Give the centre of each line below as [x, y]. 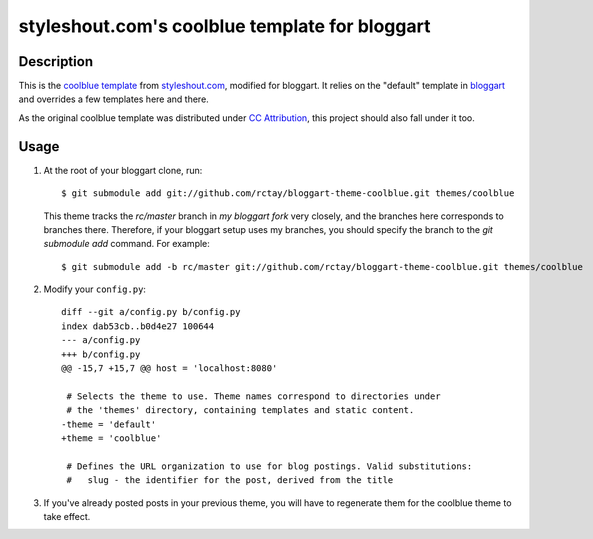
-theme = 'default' [109, 424]
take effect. [67, 516]
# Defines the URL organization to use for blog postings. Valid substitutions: [269, 466]
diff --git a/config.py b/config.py [151, 312]
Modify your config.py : [95, 289]
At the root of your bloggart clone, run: [123, 170]
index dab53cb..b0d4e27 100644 [138, 326]
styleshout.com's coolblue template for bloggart [224, 26]
